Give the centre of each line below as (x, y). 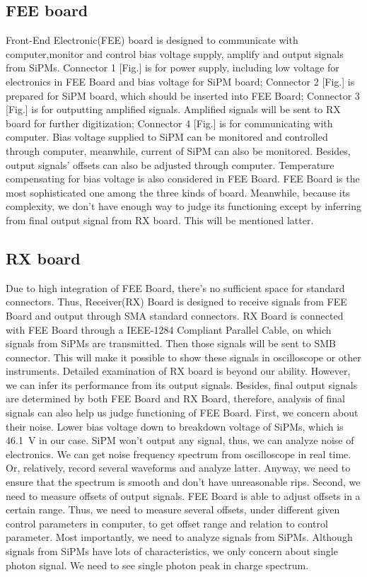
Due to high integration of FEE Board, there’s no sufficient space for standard (175, 287)
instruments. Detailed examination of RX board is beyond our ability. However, (178, 371)
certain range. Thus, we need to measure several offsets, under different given (173, 509)
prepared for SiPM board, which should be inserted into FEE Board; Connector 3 (183, 95)
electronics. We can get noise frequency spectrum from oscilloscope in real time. (179, 454)
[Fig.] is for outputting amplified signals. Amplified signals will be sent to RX (173, 109)
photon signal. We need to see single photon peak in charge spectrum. (157, 565)
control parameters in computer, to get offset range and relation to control (167, 523)
